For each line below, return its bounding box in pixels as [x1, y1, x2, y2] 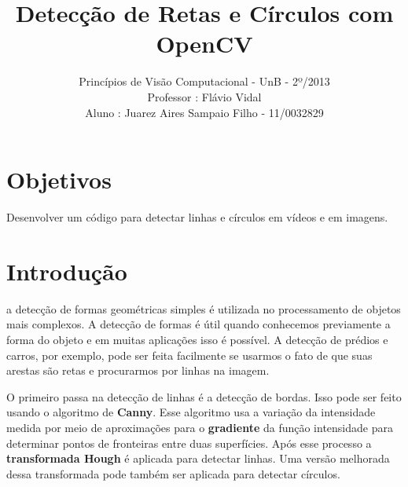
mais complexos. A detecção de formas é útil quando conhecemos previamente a [6, 316, 391, 332]
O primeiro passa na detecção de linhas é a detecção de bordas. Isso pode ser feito [6, 388, 402, 405]
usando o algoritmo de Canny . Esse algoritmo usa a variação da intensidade [6, 404, 376, 420]
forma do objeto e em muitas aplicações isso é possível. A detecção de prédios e [6, 331, 388, 347]
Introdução [6, 254, 127, 287]
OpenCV [156, 27, 253, 60]
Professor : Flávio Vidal [147, 88, 262, 104]
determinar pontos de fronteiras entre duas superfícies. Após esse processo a [6, 434, 372, 451]
